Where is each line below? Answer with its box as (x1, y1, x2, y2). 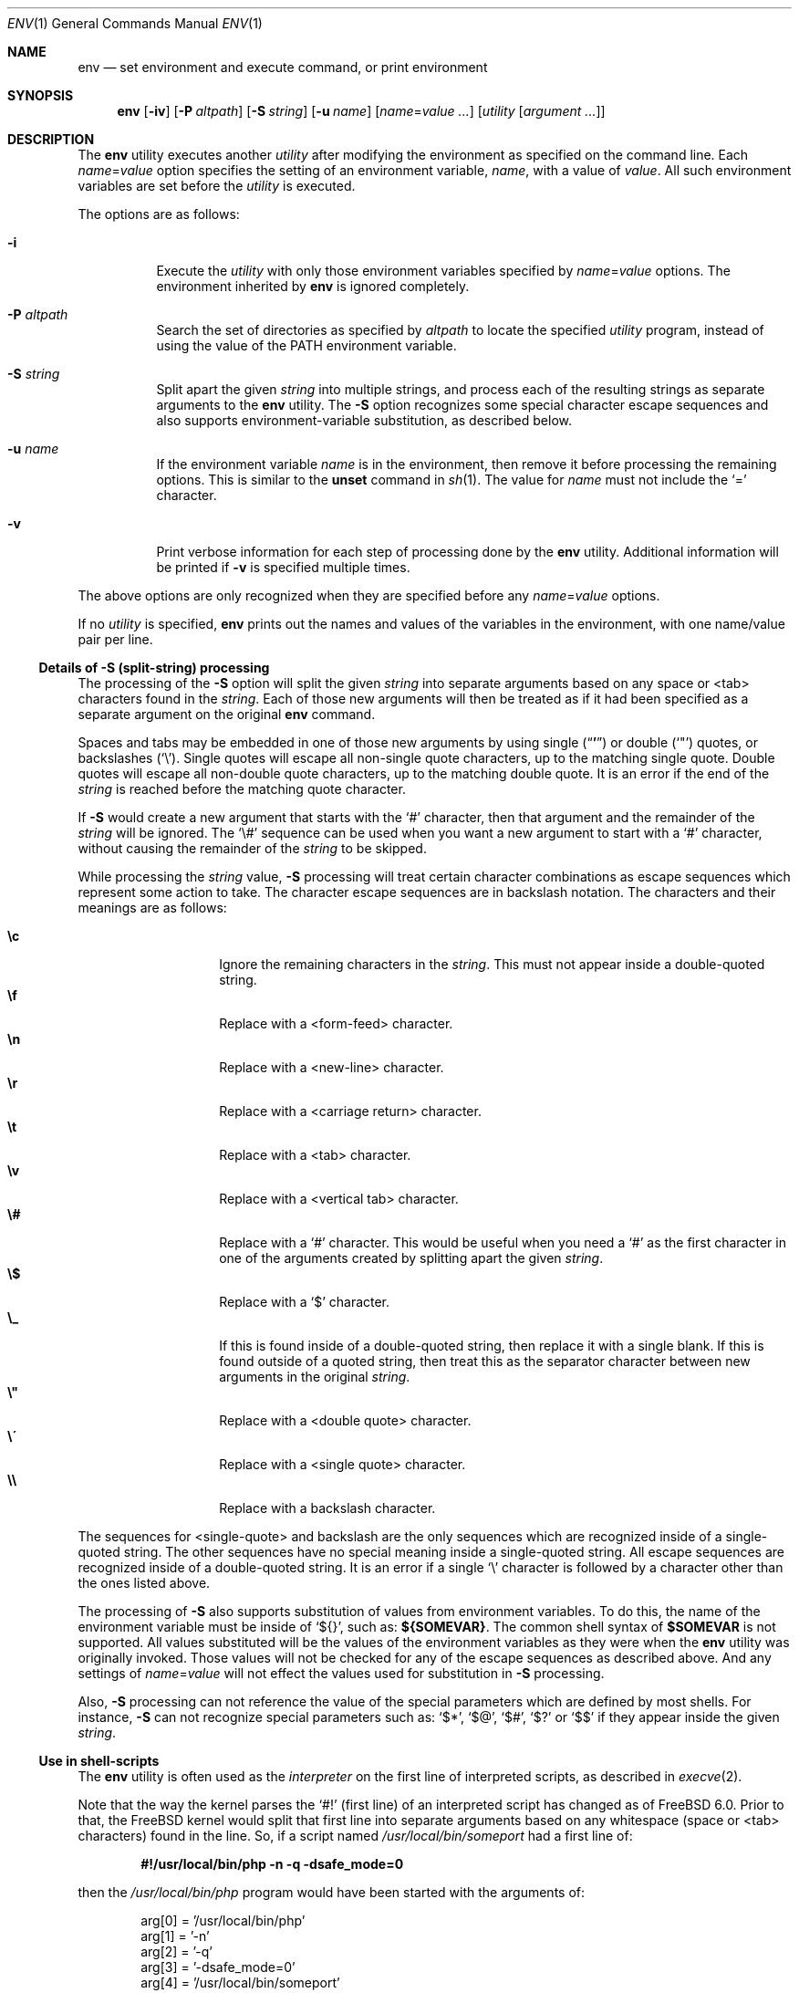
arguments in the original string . (219, 1369, 410, 1384)
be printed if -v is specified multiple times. (156, 559, 410, 575)
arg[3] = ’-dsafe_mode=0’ (140, 1959, 296, 1975)
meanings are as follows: (78, 900, 227, 915)
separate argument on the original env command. (78, 706, 376, 722)
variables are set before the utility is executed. (78, 178, 356, 193)
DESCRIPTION (7, 131, 95, 147)
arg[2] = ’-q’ (140, 1944, 213, 1959)
